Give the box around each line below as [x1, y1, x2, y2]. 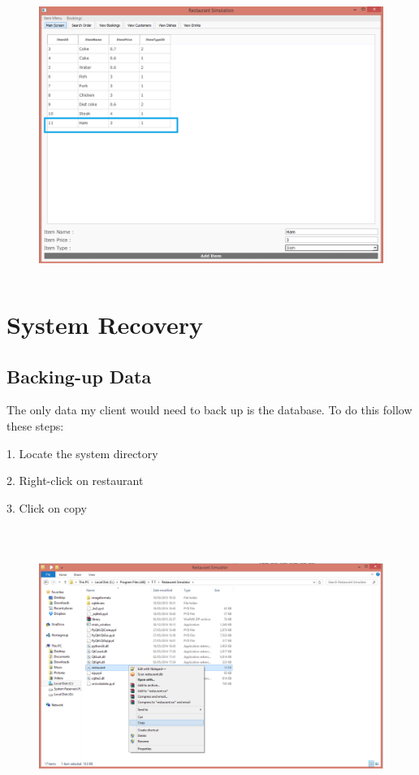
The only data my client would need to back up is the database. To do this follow [6, 401, 413, 418]
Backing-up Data [6, 363, 152, 388]
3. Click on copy [6, 499, 87, 516]
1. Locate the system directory [6, 444, 158, 461]
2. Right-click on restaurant [6, 472, 144, 489]
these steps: [6, 417, 64, 434]
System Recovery [6, 307, 203, 340]
